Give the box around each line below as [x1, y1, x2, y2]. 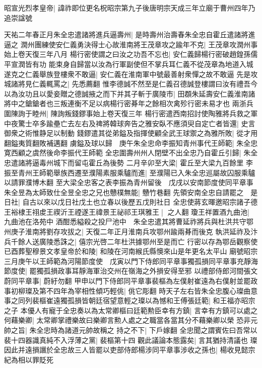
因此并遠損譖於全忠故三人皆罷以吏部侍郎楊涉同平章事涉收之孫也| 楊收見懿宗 [4, 344, 255, 355]
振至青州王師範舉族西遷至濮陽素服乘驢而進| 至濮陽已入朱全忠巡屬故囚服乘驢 [4, 167, 255, 177]
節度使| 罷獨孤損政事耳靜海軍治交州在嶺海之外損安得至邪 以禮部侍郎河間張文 [4, 265, 258, 276]
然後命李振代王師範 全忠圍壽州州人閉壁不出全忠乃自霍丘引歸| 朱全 [39, 147, 258, 158]
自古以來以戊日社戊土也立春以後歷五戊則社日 [22, 197, 171, 207]
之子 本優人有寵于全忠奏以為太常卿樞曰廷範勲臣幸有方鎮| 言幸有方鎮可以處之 [4, 305, 258, 315]
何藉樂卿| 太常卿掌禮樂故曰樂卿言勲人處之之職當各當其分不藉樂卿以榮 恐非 [4, 315, 251, 325]
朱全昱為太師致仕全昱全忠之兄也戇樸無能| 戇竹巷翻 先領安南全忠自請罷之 [4, 187, 244, 197]
